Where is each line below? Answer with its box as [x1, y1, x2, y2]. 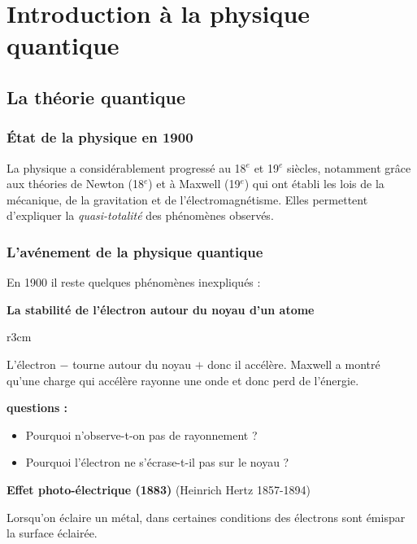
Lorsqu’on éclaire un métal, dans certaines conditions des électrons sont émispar [7, 508, 406, 525]
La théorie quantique [7, 84, 185, 109]
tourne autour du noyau [72, 355, 192, 372]
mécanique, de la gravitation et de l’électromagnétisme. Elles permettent [7, 191, 368, 208]
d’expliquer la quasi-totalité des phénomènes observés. [7, 207, 274, 224]
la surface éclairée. [7, 524, 98, 542]
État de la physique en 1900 [7, 127, 193, 147]
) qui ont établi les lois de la [244, 175, 384, 192]
